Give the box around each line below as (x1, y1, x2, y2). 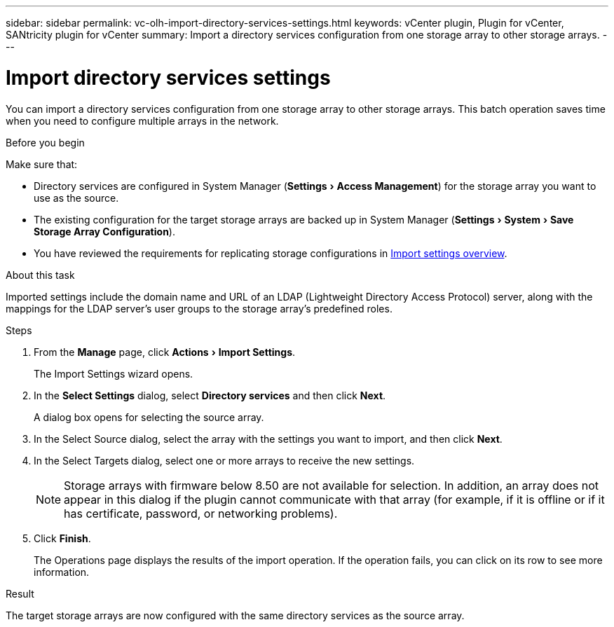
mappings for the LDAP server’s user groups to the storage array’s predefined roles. (6, 302, 393, 315)
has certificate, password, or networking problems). (64, 506, 338, 521)
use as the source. (34, 191, 119, 204)
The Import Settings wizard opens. (34, 367, 193, 380)
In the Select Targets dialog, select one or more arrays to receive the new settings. (34, 454, 415, 467)
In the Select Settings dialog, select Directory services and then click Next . (34, 389, 386, 401)
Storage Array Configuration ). (34, 225, 175, 237)
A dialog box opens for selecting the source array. (34, 411, 264, 423)
